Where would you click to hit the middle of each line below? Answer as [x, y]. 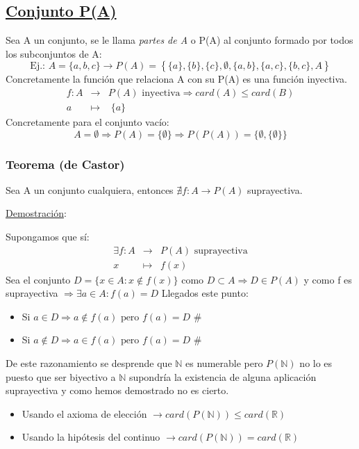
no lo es [316, 363]
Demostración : [36, 213]
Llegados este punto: [205, 293]
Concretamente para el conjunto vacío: [87, 122]
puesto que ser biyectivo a [61, 376]
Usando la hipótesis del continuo [91, 437]
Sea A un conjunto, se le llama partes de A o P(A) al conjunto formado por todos [179, 40]
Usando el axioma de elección [84, 413]
